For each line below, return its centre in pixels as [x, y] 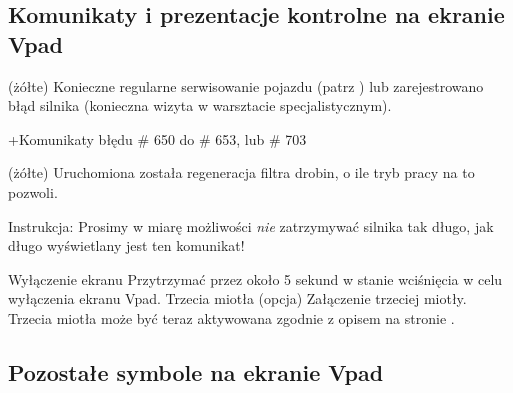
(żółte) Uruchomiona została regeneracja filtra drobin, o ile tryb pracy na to [241, 172]
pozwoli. [33, 191]
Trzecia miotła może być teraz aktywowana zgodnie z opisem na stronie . [231, 317]
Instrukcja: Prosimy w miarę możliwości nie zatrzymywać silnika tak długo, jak [251, 225]
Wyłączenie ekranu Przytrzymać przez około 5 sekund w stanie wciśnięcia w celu [255, 278]
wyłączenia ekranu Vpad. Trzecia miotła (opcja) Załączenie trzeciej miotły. [237, 298]
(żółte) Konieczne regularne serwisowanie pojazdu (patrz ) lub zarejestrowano [246, 85]
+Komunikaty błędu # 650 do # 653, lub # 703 [157, 138]
